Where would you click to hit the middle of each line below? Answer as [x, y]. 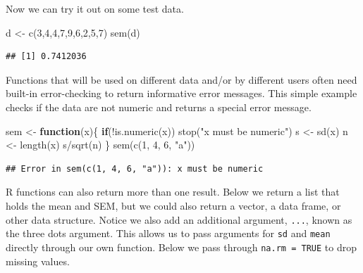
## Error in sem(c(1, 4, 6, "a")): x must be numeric [135, 169]
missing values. [38, 261]
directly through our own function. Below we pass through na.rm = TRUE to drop [181, 247]
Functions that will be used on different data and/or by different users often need [181, 79]
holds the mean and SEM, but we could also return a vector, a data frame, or [173, 205]
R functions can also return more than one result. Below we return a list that [173, 192]
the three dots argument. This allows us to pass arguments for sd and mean [168, 233]
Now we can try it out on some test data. [95, 8]
